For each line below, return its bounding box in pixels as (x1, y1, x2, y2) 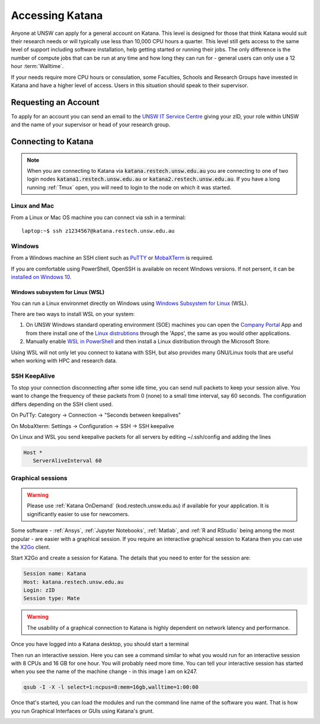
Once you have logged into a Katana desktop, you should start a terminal (11, 641, 189, 648)
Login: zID (23, 587, 55, 594)
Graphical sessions (11, 474, 68, 482)
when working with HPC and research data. (11, 357, 117, 364)
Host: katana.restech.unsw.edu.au (23, 578, 124, 585)
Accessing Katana (11, 9, 103, 22)
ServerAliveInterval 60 (33, 458, 102, 464)
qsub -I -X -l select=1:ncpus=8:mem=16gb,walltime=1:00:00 (23, 684, 199, 691)
